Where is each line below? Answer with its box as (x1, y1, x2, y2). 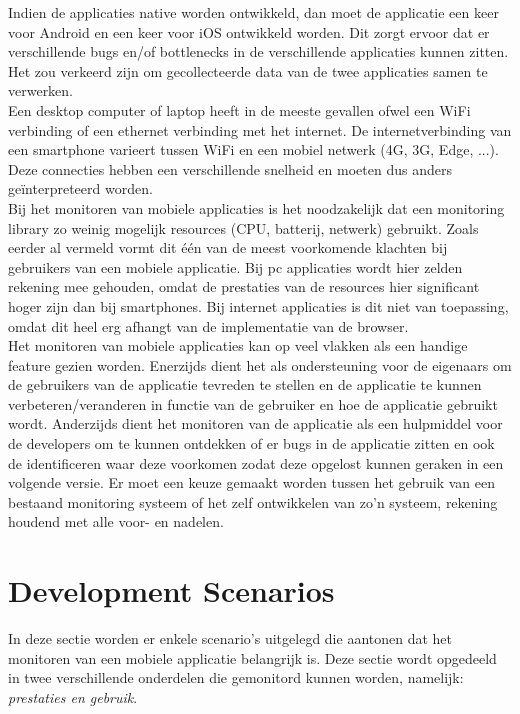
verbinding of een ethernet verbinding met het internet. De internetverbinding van (8, 119, 512, 140)
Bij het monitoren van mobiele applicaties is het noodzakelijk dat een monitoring (8, 197, 505, 218)
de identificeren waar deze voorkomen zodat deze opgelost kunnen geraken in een (8, 452, 504, 473)
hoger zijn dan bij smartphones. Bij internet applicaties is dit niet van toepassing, (8, 295, 509, 316)
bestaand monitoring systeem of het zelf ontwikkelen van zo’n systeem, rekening (8, 491, 498, 512)
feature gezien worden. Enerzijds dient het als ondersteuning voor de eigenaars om (8, 354, 512, 375)
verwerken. (8, 80, 74, 101)
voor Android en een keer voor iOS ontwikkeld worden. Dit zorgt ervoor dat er (8, 21, 490, 42)
